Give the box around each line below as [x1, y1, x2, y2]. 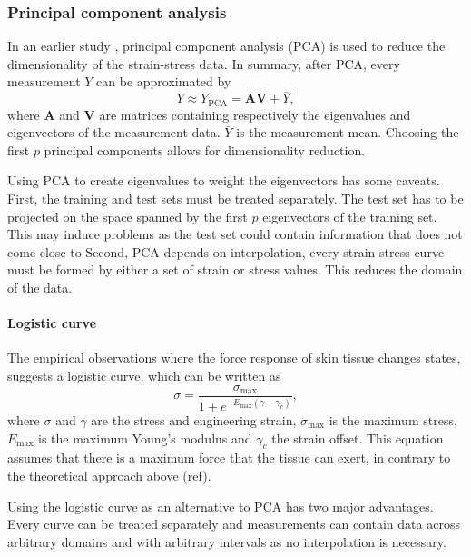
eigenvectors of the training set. [262, 206, 437, 225]
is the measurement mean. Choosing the [236, 123, 459, 142]
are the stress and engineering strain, [91, 411, 297, 429]
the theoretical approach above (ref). [7, 465, 211, 484]
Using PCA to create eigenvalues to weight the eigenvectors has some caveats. [7, 171, 440, 190]
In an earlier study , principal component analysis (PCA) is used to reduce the [7, 36, 446, 55]
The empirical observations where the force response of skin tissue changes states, [7, 348, 461, 367]
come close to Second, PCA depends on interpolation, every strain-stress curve [7, 242, 445, 261]
